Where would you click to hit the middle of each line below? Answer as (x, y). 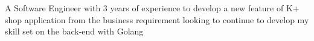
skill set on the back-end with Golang (74, 31)
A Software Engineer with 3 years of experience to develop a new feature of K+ (152, 8)
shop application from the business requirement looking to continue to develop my (157, 19)
